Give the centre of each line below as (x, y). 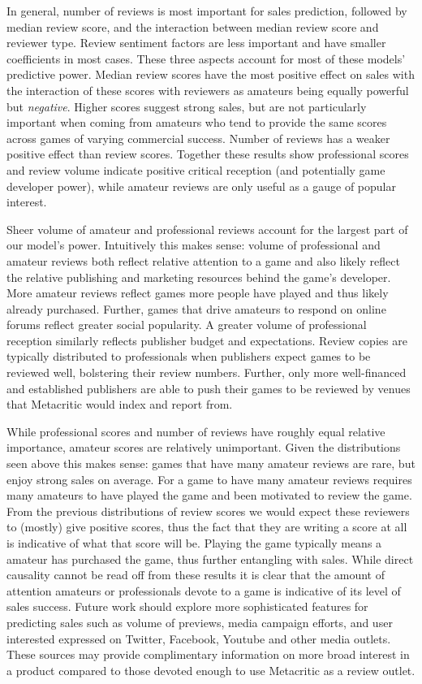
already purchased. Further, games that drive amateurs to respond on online (196, 308)
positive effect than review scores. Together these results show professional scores (208, 154)
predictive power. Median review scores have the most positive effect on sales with (211, 74)
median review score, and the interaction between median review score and (193, 26)
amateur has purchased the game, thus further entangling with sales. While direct (210, 558)
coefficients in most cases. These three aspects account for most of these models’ (206, 58)
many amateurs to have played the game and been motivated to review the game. (209, 495)
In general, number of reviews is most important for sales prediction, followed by (207, 11)
